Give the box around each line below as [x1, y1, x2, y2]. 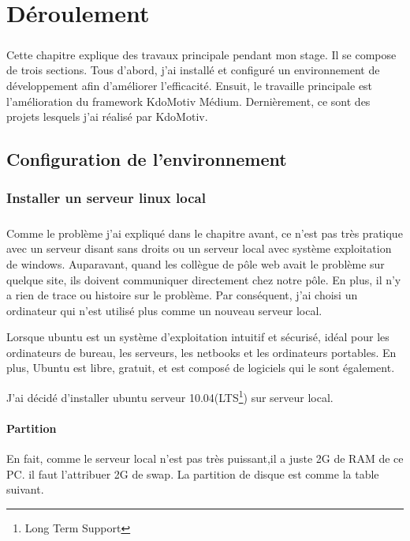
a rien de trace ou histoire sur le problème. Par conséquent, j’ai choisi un [6, 287, 358, 303]
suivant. [6, 481, 44, 498]
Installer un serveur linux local [6, 188, 206, 208]
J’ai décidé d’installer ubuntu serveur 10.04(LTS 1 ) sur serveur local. [6, 387, 334, 405]
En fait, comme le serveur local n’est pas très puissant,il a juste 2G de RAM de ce [6, 450, 404, 467]
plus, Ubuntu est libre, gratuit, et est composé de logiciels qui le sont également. [6, 359, 395, 376]
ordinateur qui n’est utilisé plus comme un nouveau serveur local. [6, 302, 322, 318]
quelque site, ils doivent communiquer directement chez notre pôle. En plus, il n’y [6, 271, 401, 287]
